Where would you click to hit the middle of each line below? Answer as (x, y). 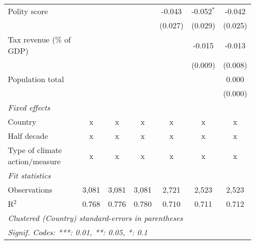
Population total (36, 79)
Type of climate (35, 150)
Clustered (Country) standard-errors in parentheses (95, 218)
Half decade (28, 136)
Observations (30, 189)
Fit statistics (29, 175)
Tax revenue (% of (39, 39)
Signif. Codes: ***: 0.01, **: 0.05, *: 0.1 (78, 232)
